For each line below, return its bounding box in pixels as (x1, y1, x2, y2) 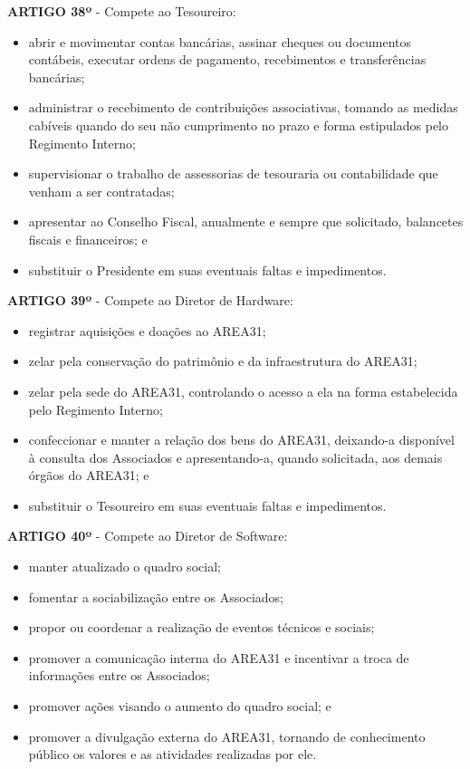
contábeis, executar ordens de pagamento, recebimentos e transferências (28, 50, 427, 69)
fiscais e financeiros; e (28, 229, 148, 248)
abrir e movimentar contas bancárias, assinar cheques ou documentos (28, 32, 411, 51)
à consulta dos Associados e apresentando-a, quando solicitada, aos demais (28, 447, 443, 466)
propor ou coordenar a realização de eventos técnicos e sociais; (28, 618, 375, 637)
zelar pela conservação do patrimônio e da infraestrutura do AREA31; (28, 351, 417, 370)
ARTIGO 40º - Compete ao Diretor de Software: (7, 526, 288, 545)
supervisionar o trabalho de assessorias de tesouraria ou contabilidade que (28, 164, 438, 183)
